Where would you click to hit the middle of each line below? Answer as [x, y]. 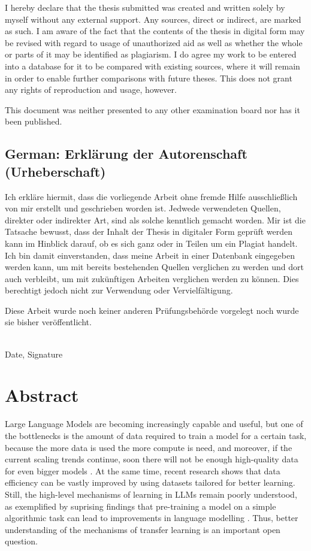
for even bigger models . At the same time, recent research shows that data [143, 470]
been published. [34, 121]
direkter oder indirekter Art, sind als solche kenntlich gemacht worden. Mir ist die [155, 220]
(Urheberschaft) [55, 171]
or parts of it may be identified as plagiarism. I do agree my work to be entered [151, 54]
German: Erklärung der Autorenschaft [126, 154]
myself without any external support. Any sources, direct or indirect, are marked [153, 19]
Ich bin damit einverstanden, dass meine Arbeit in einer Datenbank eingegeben [150, 255]
